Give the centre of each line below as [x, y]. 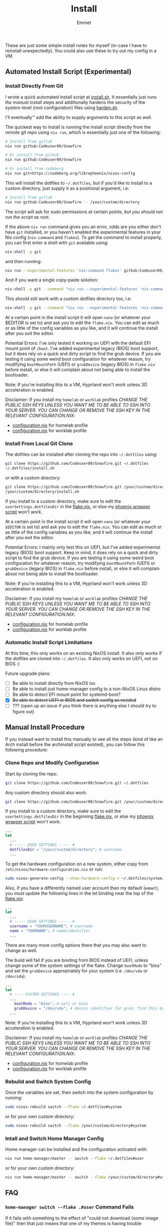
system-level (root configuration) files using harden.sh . [62, 108]
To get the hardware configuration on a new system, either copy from [77, 864]
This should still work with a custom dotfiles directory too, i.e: [68, 299]
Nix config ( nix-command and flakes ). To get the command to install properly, [84, 237]
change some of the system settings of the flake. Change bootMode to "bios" [83, 965]
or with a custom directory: [33, 478]
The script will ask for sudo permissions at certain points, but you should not [84, 212]
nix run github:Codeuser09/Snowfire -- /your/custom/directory [72, 202]
